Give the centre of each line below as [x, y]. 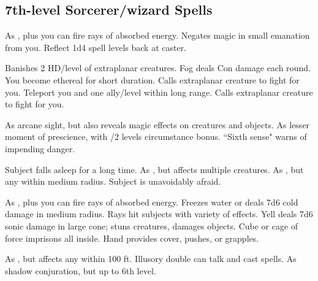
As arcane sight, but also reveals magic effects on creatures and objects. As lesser [157, 124]
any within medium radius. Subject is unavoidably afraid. [113, 181]
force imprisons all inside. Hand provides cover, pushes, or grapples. [132, 238]
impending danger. [40, 148]
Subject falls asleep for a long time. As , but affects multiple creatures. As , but [154, 169]
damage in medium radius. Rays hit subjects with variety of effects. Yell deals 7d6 [159, 214]
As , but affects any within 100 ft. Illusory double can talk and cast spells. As [151, 259]
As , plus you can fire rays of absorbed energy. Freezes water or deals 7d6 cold [152, 202]
